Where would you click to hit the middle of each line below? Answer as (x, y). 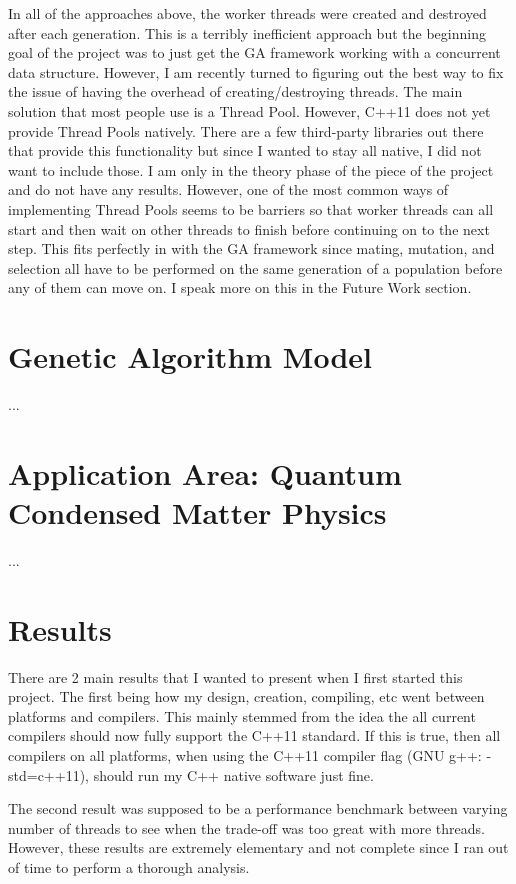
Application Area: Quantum (205, 472)
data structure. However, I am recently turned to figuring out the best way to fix (256, 71)
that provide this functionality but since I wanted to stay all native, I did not (245, 150)
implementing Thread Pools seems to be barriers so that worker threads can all (251, 208)
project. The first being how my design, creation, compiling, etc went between (246, 696)
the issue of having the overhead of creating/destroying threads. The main (235, 91)
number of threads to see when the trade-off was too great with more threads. (246, 827)
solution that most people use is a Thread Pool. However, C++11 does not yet (249, 110)
